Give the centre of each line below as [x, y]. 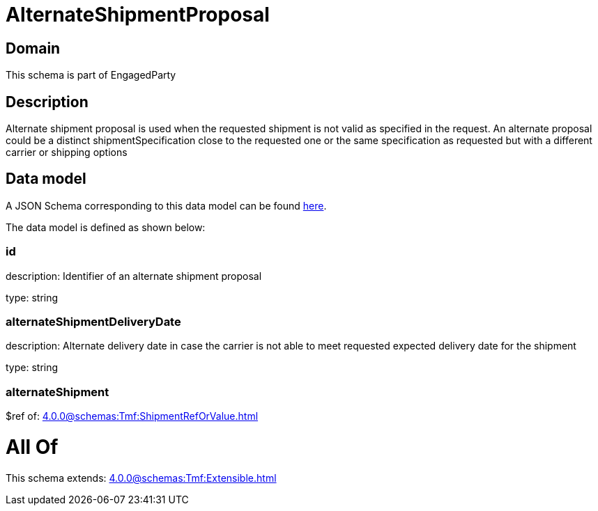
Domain [33, 48]
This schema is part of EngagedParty [91, 75]
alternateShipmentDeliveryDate [93, 321]
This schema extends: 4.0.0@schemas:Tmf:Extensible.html [141, 478]
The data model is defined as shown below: [106, 227]
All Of [32, 447]
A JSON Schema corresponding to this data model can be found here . [166, 205]
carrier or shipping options [67, 152]
